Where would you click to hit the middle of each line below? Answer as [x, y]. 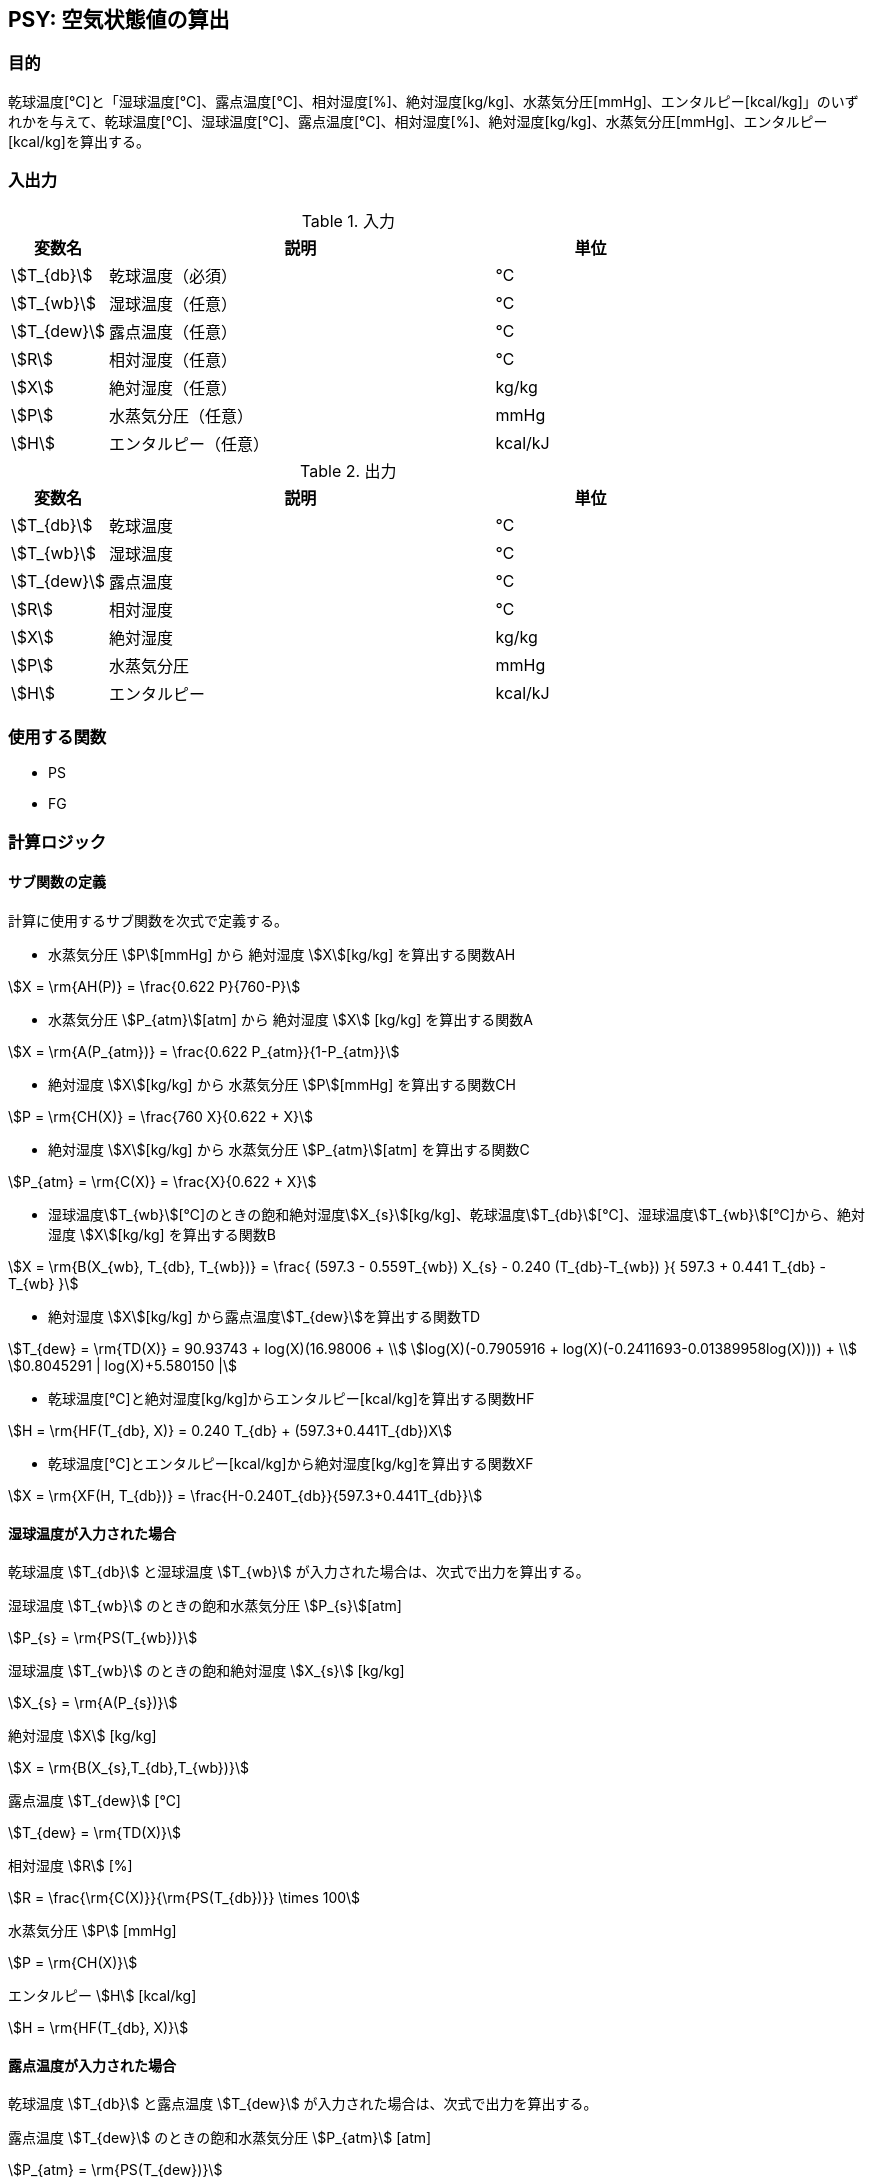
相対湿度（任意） [173, 359]
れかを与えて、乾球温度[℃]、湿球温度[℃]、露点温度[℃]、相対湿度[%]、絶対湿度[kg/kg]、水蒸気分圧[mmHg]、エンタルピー [418, 121]
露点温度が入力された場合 [92, 2065]
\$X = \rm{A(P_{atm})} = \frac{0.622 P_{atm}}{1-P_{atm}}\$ [204, 1051]
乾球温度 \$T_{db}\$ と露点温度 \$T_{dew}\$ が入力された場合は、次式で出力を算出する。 [303, 2104]
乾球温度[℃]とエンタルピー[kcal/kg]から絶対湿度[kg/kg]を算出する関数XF [291, 1463]
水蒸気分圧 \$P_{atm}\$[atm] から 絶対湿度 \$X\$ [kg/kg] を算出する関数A [290, 1019]
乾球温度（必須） [173, 275]
